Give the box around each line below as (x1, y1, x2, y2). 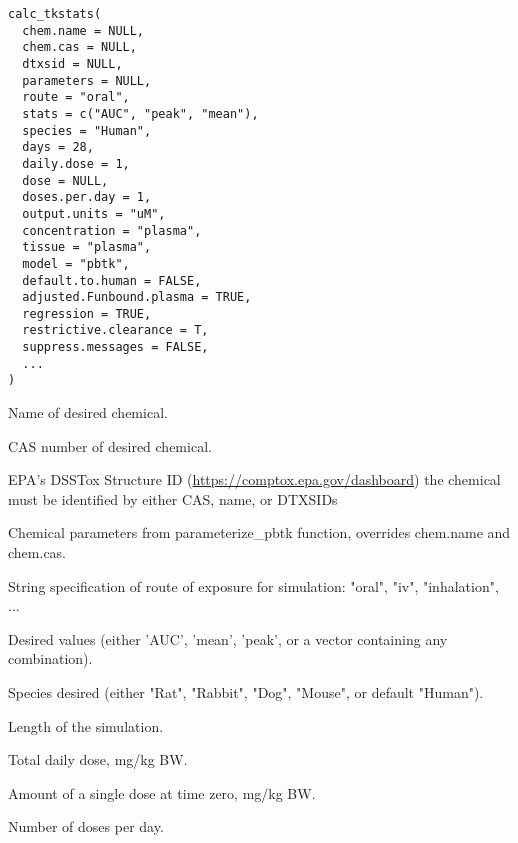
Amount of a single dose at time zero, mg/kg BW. (8, 782, 316, 803)
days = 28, (22, 140, 94, 155)
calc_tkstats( (8, 7, 102, 21)
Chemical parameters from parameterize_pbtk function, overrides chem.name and (8, 522, 511, 543)
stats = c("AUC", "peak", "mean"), (22, 106, 259, 121)
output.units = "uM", (22, 206, 166, 221)
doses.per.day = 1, (22, 190, 152, 205)
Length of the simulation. (8, 715, 164, 736)
